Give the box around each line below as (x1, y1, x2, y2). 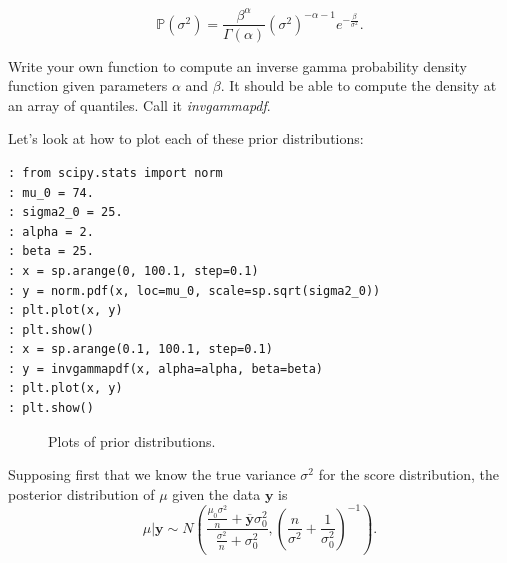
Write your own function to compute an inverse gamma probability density (8, 55, 467, 76)
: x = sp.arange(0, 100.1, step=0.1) (8, 263, 259, 278)
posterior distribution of (8, 483, 155, 504)
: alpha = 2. (8, 224, 94, 239)
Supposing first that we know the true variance (8, 464, 296, 485)
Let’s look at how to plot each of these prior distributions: (8, 128, 364, 149)
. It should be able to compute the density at (220, 75, 497, 96)
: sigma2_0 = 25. (8, 205, 123, 220)
